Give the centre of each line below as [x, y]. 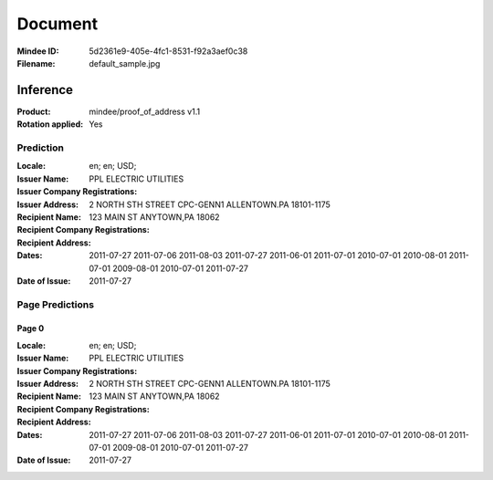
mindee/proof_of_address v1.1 [145, 111]
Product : [34, 111]
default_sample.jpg [125, 63]
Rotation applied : [50, 124]
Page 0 [31, 329]
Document [58, 24]
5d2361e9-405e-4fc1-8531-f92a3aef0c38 [168, 51]
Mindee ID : [38, 51]
